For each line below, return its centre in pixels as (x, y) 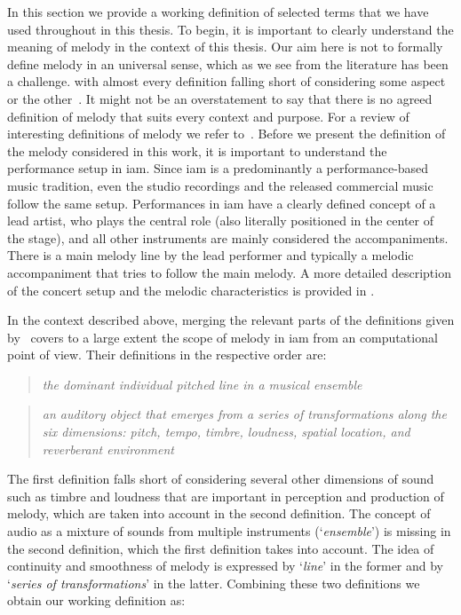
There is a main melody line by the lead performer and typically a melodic (211, 255)
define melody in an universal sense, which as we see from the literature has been (228, 63)
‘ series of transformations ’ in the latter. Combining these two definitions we (214, 583)
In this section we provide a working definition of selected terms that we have (218, 12)
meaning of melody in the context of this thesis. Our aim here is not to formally (225, 47)
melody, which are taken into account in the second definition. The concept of (219, 513)
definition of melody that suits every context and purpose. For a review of (208, 116)
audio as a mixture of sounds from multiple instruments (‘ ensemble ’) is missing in (229, 531)
